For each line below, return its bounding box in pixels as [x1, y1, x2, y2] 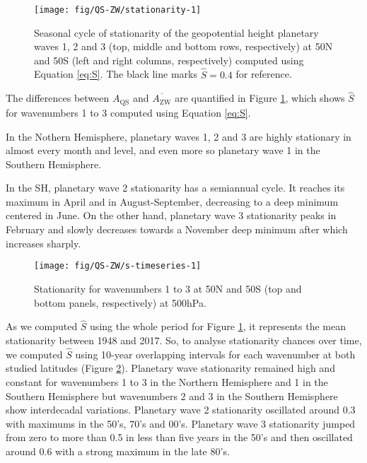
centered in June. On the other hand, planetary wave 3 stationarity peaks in [6, 208, 337, 223]
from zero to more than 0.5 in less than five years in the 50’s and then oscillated [6, 430, 353, 445]
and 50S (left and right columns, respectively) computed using [34, 52, 304, 67]
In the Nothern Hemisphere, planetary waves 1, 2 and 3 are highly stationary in [6, 129, 351, 143]
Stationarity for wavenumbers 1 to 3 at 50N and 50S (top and [34, 281, 302, 295]
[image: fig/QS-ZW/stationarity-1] [34, 5, 202, 15]
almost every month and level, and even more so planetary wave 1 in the [6, 143, 320, 158]
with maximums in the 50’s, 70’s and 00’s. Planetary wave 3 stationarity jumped [6, 416, 356, 430]
